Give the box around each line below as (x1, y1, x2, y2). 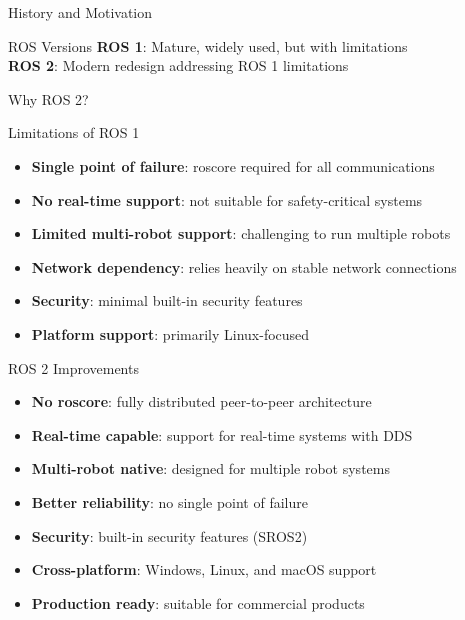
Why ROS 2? (8, 88, 89, 109)
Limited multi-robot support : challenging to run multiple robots (31, 223, 451, 244)
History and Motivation (8, 2, 153, 22)
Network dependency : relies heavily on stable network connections (31, 256, 457, 277)
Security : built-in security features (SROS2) (31, 525, 308, 546)
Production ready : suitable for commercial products (31, 592, 365, 613)
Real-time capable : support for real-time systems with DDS (31, 424, 413, 445)
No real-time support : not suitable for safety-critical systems (31, 189, 423, 210)
